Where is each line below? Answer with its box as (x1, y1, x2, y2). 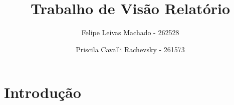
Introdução (4, 82, 81, 102)
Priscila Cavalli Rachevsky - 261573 (76, 44, 185, 54)
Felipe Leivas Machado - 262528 (81, 27, 179, 38)
